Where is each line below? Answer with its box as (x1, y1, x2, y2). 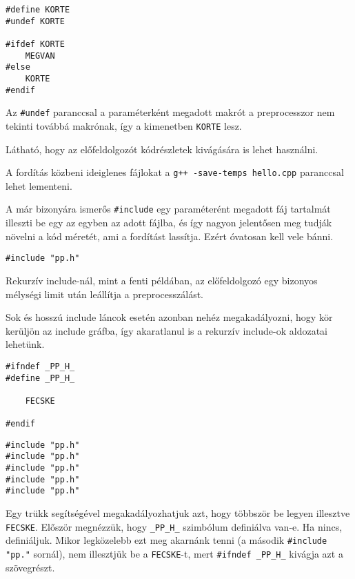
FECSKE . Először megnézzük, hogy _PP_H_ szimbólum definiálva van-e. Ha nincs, (6, 519, 343, 533)
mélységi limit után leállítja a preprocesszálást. (6, 286, 203, 301)
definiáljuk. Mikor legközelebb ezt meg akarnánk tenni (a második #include (6, 533, 327, 547)
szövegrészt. (6, 560, 55, 574)
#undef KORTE (6, 16, 65, 26)
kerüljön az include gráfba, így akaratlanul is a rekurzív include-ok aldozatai (6, 323, 327, 337)
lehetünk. (6, 337, 45, 351)
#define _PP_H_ (6, 373, 75, 383)
